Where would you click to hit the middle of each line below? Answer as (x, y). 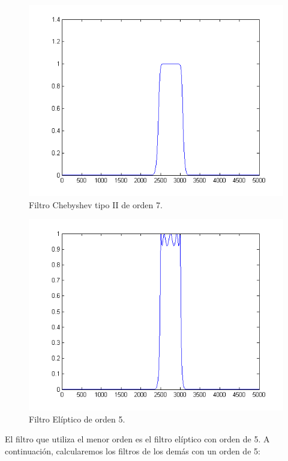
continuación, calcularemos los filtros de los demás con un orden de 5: (133, 450)
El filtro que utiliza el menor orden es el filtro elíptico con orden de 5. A (137, 439)
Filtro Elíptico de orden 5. (77, 419)
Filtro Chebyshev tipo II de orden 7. (96, 204)
